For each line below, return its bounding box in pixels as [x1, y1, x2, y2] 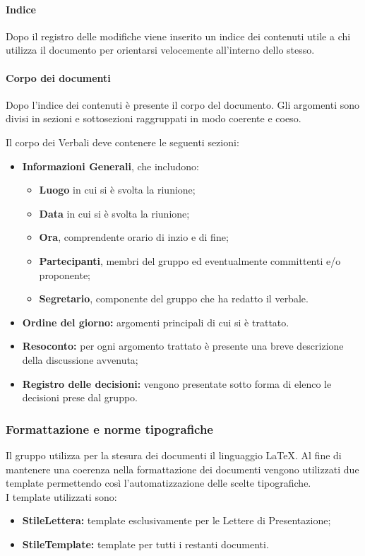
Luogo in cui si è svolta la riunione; [39, 182, 196, 197]
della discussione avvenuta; [22, 352, 138, 367]
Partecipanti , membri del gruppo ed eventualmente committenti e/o [39, 253, 341, 268]
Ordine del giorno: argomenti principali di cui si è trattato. [22, 314, 289, 329]
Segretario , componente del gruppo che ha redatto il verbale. [39, 291, 309, 306]
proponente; [39, 267, 90, 282]
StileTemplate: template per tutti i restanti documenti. [22, 536, 269, 551]
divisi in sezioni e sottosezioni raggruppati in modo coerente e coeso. [6, 111, 301, 126]
